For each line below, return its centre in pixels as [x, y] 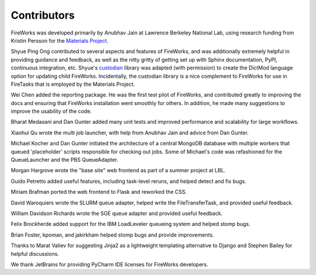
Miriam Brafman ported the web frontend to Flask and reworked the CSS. [99, 192]
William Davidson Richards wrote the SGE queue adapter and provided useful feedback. [117, 213]
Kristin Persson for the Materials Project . [59, 40]
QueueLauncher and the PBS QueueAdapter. [64, 160]
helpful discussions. [35, 253]
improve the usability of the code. [51, 112]
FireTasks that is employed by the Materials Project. [73, 84]
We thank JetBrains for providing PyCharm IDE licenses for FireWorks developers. [110, 264]
